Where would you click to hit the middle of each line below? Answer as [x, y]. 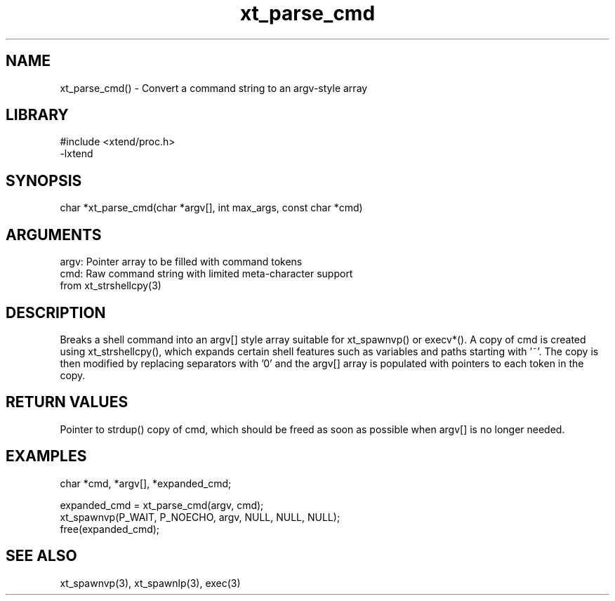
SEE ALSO [41, 556]
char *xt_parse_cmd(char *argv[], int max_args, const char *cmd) [211, 208]
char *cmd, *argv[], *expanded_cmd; [146, 483]
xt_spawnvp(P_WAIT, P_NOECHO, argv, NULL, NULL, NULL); [200, 517]
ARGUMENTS [54, 235]
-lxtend [77, 154]
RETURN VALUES [67, 402]
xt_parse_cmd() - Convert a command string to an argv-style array [214, 88]
